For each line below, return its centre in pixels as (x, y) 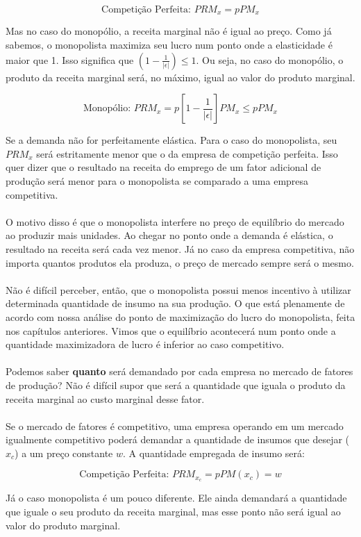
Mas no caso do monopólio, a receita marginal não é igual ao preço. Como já (169, 31)
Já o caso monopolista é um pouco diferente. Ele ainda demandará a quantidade (176, 498)
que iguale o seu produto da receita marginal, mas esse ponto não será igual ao (173, 511)
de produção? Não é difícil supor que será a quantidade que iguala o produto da (176, 385)
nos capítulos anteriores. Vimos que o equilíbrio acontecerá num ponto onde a (171, 330)
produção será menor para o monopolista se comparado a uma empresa (157, 181)
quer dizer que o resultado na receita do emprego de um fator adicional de (163, 167)
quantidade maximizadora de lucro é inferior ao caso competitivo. (145, 344)
